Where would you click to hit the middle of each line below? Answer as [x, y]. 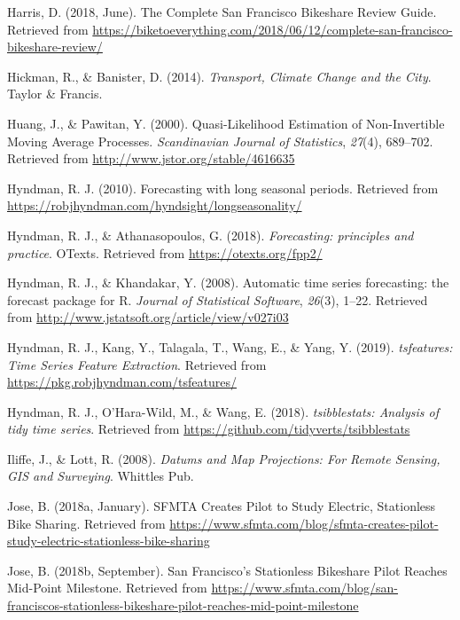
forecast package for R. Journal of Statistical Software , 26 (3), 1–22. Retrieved [218, 299]
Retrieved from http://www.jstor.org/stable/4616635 [151, 158]
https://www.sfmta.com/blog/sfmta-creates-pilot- [304, 523]
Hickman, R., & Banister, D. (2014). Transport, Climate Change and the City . [219, 76]
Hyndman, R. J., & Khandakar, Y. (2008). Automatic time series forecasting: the [228, 283]
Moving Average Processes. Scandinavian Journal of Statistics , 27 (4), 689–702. [220, 141]
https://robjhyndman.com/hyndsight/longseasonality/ [155, 205]
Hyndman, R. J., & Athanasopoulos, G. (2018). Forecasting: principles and [211, 235]
